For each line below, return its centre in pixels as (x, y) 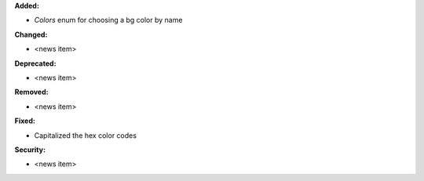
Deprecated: (35, 63)
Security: (30, 150)
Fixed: (25, 121)
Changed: (31, 34)
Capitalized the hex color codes (86, 135)
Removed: (31, 92)
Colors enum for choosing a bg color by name (108, 20)
